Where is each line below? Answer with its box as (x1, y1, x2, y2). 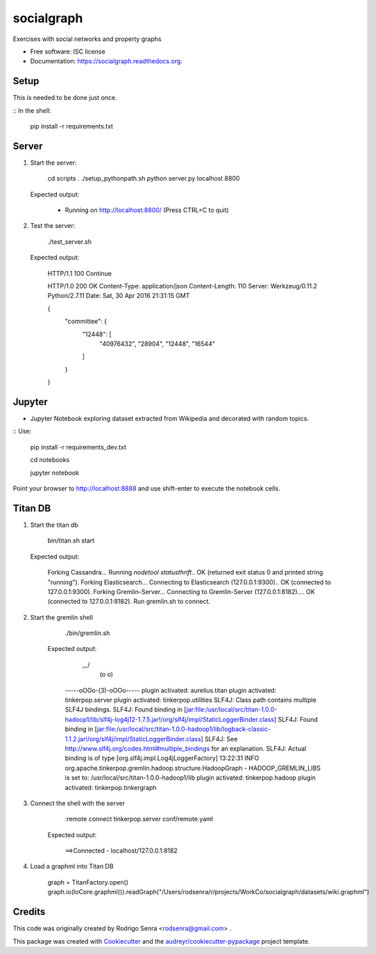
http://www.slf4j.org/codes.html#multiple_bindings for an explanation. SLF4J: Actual (65, 744, 307, 752)
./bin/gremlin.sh (65, 629, 110, 637)
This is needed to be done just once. (12, 94, 117, 102)
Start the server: (30, 158, 77, 167)
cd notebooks (30, 456, 70, 464)
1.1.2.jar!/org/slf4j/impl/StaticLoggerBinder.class (65, 734, 201, 743)
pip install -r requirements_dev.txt (30, 443, 126, 451)
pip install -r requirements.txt (30, 122, 114, 131)
